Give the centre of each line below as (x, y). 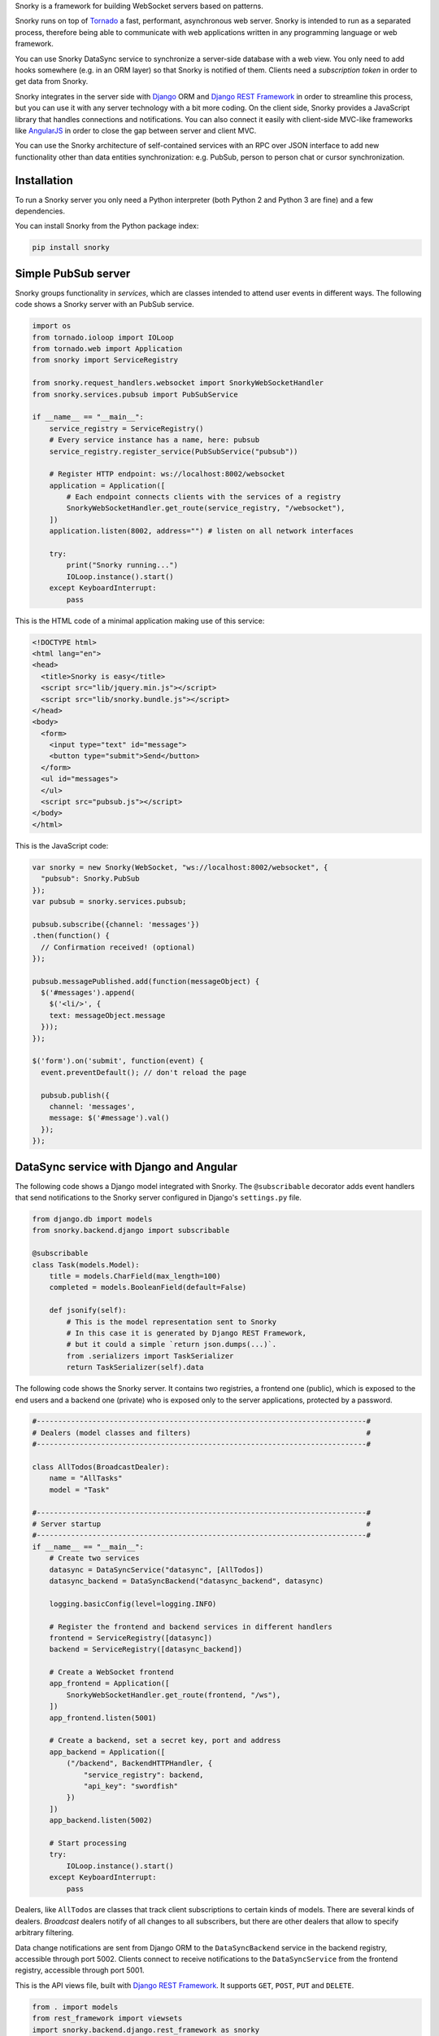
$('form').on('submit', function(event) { (118, 1061)
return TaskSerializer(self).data (135, 1367)
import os (52, 326)
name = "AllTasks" (86, 1479)
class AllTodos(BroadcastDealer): (101, 1467)
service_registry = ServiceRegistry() (126, 428)
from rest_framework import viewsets (107, 2018)
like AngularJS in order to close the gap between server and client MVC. (136, 130)
